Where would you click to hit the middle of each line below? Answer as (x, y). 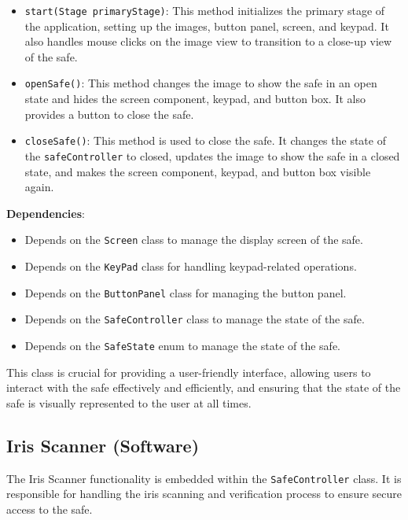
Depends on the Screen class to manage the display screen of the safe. (194, 240)
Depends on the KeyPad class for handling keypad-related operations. (191, 266)
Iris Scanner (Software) (103, 445)
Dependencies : (46, 213)
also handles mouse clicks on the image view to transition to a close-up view (208, 41)
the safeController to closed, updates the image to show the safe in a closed (212, 155)
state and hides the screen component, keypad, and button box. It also (195, 99)
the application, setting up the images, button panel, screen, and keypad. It (207, 26)
